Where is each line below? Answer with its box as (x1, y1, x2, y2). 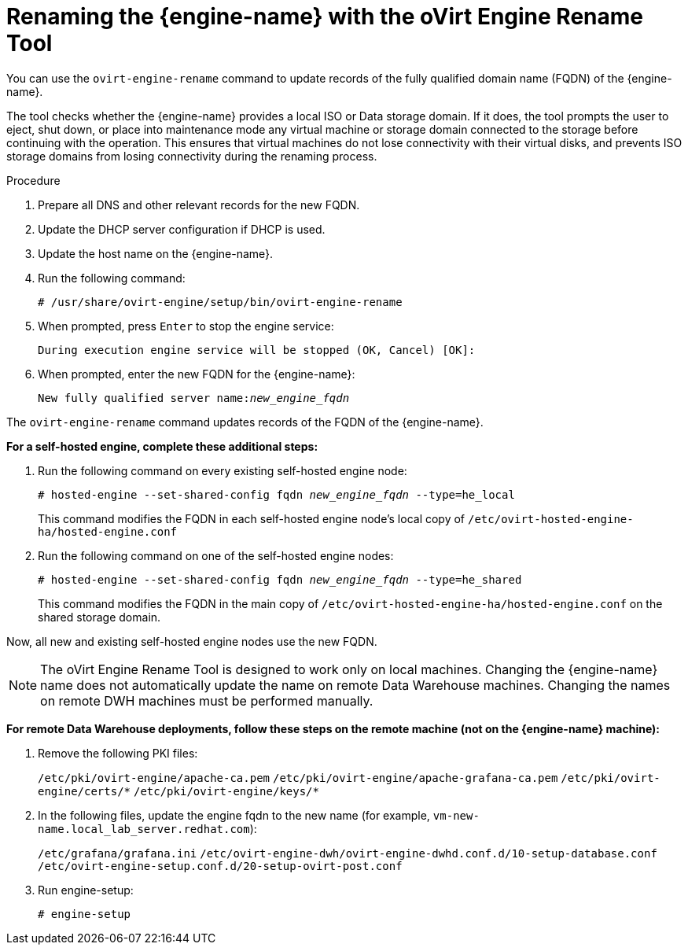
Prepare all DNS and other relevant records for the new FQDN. (38, 197, 360, 212)
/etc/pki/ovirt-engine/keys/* (133, 784, 319, 798)
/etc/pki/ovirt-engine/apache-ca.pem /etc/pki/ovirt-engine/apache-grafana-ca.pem (38, 771, 558, 784)
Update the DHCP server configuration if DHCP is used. (38, 222, 326, 236)
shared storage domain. (38, 610, 161, 624)
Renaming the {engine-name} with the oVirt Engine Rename (6, 3, 644, 30)
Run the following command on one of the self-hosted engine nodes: (38, 548, 394, 562)
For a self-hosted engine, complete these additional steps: (6, 439, 318, 453)
